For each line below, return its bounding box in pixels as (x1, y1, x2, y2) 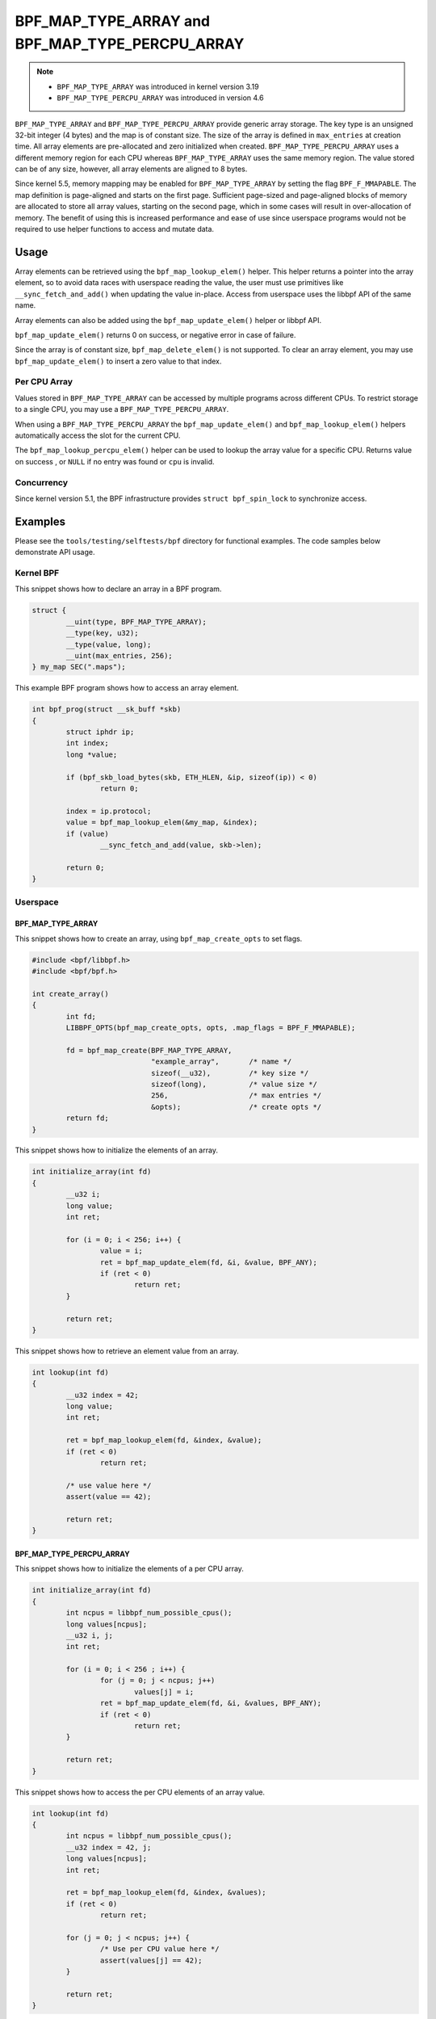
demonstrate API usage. (15, 548, 95, 557)
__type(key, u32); (65, 628, 139, 638)
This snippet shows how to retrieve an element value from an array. (15, 1345, 240, 1356)
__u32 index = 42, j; (65, 1842, 152, 1852)
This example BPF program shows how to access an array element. (15, 683, 240, 693)
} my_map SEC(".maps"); (31, 662, 127, 672)
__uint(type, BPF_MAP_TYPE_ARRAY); (65, 617, 208, 626)
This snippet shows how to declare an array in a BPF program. (15, 584, 222, 594)
